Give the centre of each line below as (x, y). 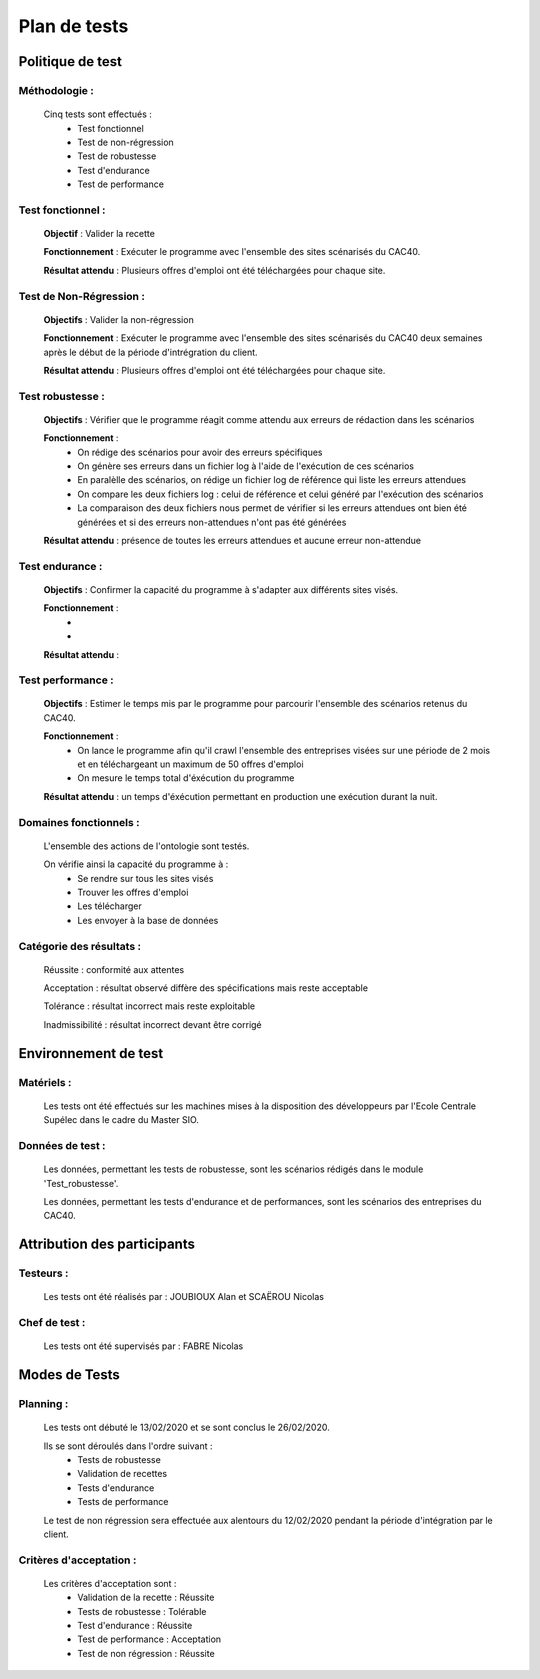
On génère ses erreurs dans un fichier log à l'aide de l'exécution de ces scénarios (246, 466)
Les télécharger (109, 906)
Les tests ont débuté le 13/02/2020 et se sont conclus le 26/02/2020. (186, 1427)
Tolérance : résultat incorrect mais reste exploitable (149, 1006)
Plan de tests (73, 26)
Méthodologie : (56, 90)
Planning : (43, 1404)
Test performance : (66, 680)
